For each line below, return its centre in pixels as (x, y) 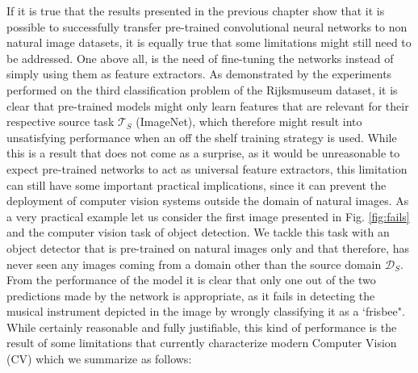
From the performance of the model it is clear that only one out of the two (191, 280)
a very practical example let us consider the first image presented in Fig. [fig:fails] (208, 216)
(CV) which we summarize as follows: (99, 359)
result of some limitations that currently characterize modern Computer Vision (202, 343)
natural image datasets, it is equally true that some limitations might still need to (209, 42)
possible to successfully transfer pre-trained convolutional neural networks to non (207, 26)
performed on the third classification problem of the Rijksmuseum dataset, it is (202, 89)
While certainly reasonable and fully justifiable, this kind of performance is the (202, 327)
